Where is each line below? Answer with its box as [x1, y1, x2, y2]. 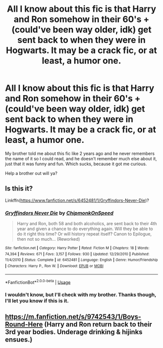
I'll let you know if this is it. [5, 297, 69, 304]
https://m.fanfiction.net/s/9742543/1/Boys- [5, 312, 142, 321]
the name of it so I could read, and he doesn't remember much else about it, [5, 155, 157, 161]
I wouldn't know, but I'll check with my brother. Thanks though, [5, 291, 157, 298]
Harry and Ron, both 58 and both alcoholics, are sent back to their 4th [16, 221, 157, 227]
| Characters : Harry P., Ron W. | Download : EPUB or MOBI [5, 264, 104, 269]
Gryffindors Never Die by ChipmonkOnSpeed [5, 210, 114, 216]
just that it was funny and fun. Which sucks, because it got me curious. [5, 161, 147, 167]
